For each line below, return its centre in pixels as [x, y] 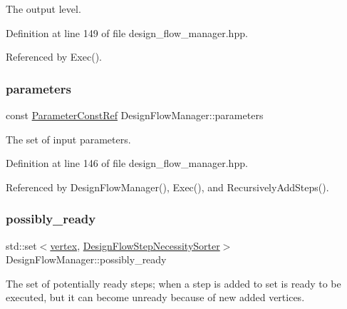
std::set [21, 245]
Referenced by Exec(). [54, 57]
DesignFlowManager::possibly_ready [86, 259]
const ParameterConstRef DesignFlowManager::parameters [135, 115]
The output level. [43, 9]
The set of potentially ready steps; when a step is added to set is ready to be [173, 283]
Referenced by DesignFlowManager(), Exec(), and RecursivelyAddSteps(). [167, 187]
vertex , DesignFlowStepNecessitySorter [135, 245]
